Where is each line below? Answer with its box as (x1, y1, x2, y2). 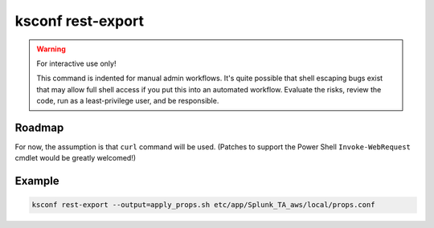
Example (14, 174, 59, 188)
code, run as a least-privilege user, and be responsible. (36, 96, 219, 106)
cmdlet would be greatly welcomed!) (14, 153, 137, 163)
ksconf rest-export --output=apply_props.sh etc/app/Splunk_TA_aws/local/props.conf (31, 201, 375, 210)
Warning (36, 44, 66, 54)
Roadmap (14, 120, 64, 134)
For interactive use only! (36, 59, 117, 68)
